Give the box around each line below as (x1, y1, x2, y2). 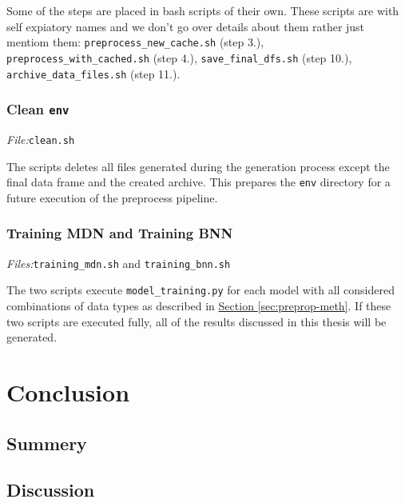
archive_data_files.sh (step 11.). (6, 65, 181, 82)
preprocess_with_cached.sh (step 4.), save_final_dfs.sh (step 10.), (6, 49, 352, 66)
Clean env (6, 99, 69, 119)
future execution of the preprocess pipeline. (6, 189, 218, 206)
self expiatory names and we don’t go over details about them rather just (6, 18, 365, 34)
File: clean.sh (6, 130, 75, 147)
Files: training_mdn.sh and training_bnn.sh (6, 254, 231, 271)
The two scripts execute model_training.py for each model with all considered (6, 281, 395, 298)
